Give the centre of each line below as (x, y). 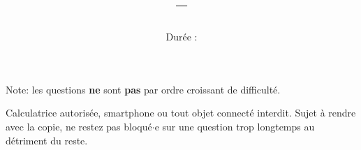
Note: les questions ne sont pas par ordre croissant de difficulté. (143, 89)
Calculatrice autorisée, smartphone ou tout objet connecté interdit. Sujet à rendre (181, 113)
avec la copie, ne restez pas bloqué (79, 126)
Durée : (182, 37)
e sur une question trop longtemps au (235, 126)
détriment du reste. (47, 140)
